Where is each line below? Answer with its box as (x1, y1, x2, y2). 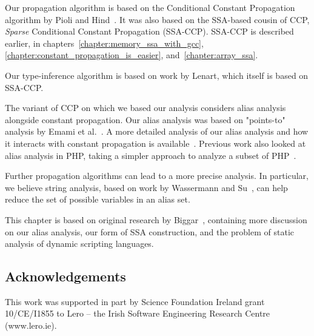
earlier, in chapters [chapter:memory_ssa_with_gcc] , (5, 36, 204, 49)
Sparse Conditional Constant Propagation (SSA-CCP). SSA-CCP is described (5, 25, 294, 38)
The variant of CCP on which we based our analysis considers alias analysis (5, 101, 286, 114)
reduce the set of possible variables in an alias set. (5, 193, 190, 206)
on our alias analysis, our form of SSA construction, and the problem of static (5, 225, 295, 238)
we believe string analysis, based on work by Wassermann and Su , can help (5, 181, 288, 193)
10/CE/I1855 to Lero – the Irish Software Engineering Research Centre (5, 307, 270, 320)
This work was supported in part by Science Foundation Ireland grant (5, 295, 265, 307)
